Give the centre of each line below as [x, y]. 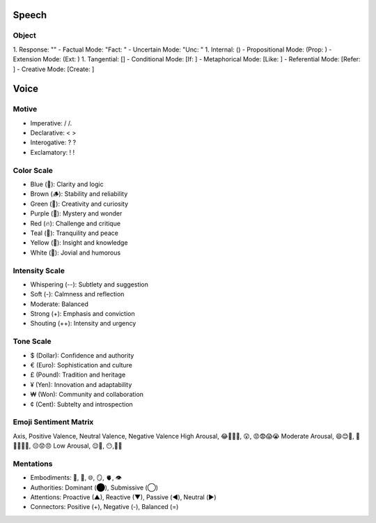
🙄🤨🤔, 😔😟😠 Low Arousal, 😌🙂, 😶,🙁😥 [68, 446]
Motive [25, 109]
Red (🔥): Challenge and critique [76, 223]
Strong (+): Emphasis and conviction [83, 314]
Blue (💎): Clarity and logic [67, 184]
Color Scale [33, 170]
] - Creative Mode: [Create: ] [54, 69]
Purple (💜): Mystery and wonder [76, 213]
